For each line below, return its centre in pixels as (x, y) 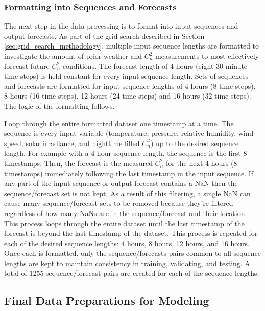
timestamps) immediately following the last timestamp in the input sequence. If (129, 173)
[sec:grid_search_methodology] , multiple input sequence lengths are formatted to (132, 46)
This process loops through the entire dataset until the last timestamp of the (124, 223)
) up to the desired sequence (195, 143)
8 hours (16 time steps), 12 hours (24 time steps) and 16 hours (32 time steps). (128, 96)
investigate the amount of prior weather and (73, 56)
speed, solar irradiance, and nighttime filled (72, 143)
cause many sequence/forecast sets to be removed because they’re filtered (119, 203)
